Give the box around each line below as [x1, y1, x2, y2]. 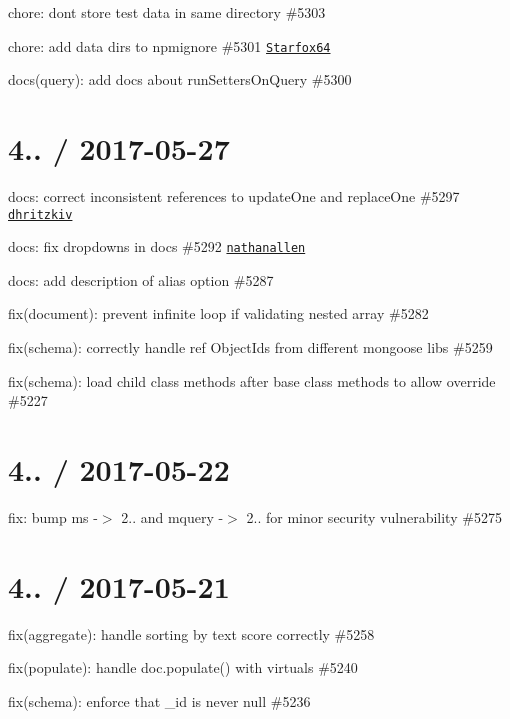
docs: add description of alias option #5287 [8, 269, 274, 290]
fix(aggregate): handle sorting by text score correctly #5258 [8, 623, 375, 644]
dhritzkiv [8, 207, 73, 222]
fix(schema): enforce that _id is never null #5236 [8, 690, 311, 711]
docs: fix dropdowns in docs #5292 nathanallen [8, 236, 306, 257]
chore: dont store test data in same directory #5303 [8, 2, 326, 22]
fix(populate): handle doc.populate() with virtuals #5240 [8, 657, 358, 678]
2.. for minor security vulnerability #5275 [246, 506, 502, 527]
